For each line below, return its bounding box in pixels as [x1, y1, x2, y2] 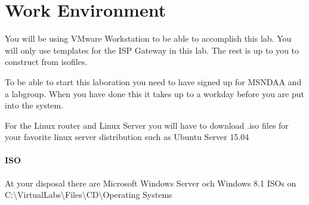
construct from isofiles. [5, 55, 88, 68]
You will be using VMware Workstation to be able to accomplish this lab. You [5, 32, 292, 45]
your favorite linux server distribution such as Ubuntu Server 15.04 [5, 131, 249, 143]
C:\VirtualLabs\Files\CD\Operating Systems [5, 188, 172, 201]
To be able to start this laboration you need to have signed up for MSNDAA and [5, 75, 302, 88]
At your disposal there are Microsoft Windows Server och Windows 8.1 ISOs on [5, 176, 296, 189]
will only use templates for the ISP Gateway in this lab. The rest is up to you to [5, 44, 299, 56]
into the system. [5, 99, 64, 111]
